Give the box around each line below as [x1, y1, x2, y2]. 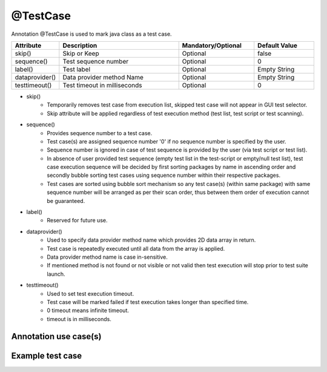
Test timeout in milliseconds [62, 81, 142, 89]
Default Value [257, 41, 298, 50]
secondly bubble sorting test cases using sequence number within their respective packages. [47, 171, 281, 179]
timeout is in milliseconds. [47, 315, 111, 322]
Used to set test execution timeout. [47, 290, 134, 297]
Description [62, 41, 97, 50]
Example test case [11, 350, 82, 360]
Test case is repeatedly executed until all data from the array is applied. [47, 245, 225, 252]
